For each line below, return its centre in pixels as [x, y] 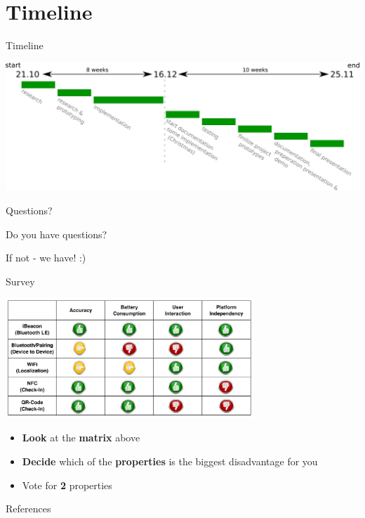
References [28, 509]
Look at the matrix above [81, 438]
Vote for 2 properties [67, 485]
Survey [20, 281]
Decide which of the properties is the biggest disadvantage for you [170, 461]
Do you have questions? [57, 234]
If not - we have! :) [46, 258]
